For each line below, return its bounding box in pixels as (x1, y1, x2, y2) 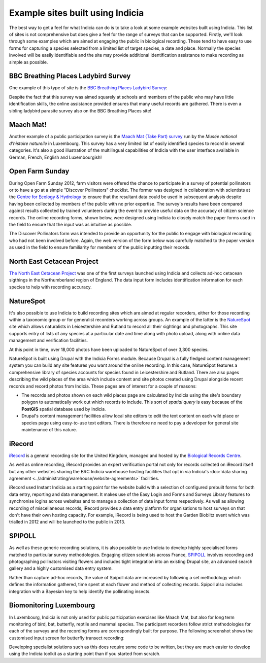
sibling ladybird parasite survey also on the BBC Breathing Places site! (9, 107, 152, 113)
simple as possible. (9, 59, 48, 65)
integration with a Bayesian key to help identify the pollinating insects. (9, 588, 151, 594)
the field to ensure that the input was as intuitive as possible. (9, 221, 133, 227)
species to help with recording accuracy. (9, 284, 92, 290)
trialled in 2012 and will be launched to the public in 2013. (9, 519, 126, 525)
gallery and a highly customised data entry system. (9, 565, 113, 571)
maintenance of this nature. (21, 426, 77, 432)
